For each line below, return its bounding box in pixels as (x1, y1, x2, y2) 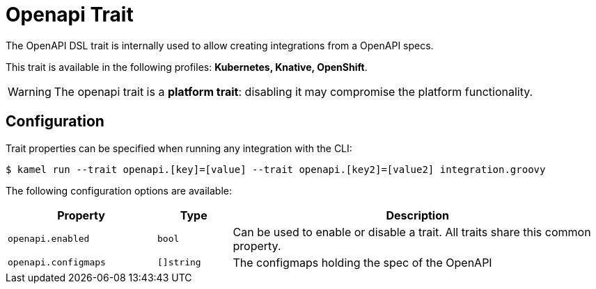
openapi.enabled (8, 233, 90, 245)
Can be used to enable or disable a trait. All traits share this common (233, 224, 591, 239)
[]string (157, 257, 201, 268)
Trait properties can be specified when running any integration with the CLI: (6, 142, 352, 154)
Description (386, 208, 449, 222)
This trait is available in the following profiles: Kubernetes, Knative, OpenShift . (6, 60, 368, 73)
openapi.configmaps (8, 257, 106, 268)
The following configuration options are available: (6, 184, 233, 197)
